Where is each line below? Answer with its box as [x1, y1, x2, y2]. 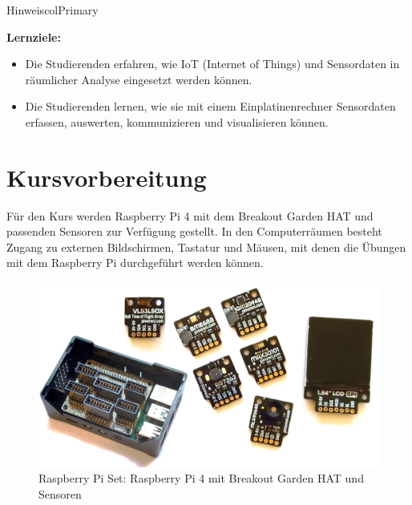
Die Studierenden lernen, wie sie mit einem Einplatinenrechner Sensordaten [25, 98, 396, 115]
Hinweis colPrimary [6, 2, 99, 18]
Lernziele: [6, 28, 61, 45]
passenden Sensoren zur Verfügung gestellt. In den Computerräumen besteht [6, 223, 382, 240]
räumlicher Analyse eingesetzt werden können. [25, 71, 252, 87]
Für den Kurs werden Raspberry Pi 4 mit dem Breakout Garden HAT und [6, 207, 374, 224]
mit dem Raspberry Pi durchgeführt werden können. [6, 254, 264, 271]
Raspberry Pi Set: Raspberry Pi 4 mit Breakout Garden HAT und [38, 470, 364, 487]
